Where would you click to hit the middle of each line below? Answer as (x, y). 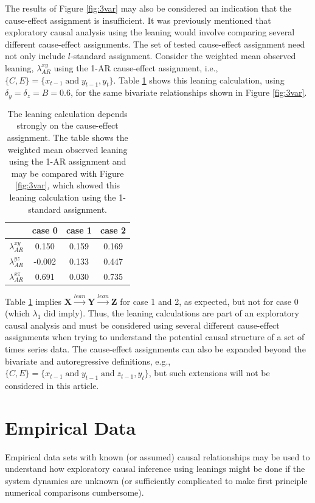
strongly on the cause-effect (67, 125)
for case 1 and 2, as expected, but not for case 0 (209, 301)
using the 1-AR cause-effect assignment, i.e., (136, 67)
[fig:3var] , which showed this (68, 185)
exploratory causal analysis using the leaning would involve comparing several (150, 32)
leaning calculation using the (63, 197)
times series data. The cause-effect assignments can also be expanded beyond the (155, 348)
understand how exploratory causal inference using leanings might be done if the (155, 469)
